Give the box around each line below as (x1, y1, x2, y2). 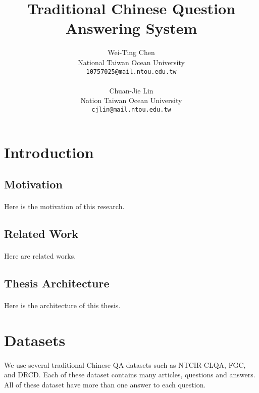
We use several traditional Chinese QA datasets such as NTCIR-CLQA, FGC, (4, 359, 246, 370)
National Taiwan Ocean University (78, 57, 185, 67)
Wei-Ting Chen (108, 47, 155, 58)
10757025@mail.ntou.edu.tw (86, 68, 177, 75)
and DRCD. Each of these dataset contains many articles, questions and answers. (4, 369, 255, 380)
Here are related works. (4, 251, 76, 261)
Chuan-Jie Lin (109, 85, 153, 95)
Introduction (4, 141, 94, 162)
